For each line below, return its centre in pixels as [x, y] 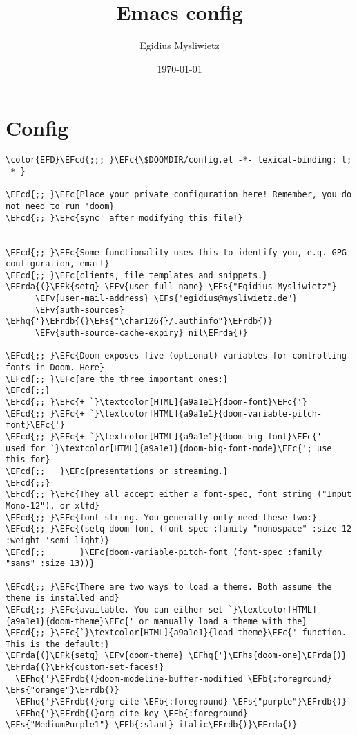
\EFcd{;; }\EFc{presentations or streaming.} [117, 471]
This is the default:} [58, 644]
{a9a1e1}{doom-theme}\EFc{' [70, 621]
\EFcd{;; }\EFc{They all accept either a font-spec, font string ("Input [179, 494]
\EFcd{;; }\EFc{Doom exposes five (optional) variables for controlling [176, 356]
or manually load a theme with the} [223, 621]
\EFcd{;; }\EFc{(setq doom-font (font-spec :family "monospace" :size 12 [179, 529]
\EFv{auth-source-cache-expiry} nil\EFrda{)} [141, 333]
